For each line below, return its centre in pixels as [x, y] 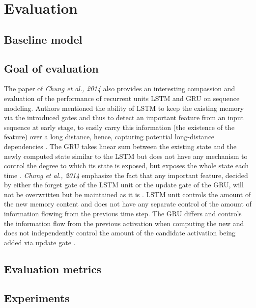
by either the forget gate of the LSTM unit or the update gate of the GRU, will [124, 185]
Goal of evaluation [51, 68]
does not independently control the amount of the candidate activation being [120, 233]
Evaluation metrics [53, 269]
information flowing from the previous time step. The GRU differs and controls [123, 214]
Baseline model [43, 39]
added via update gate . [40, 242]
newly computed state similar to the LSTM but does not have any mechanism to [126, 156]
